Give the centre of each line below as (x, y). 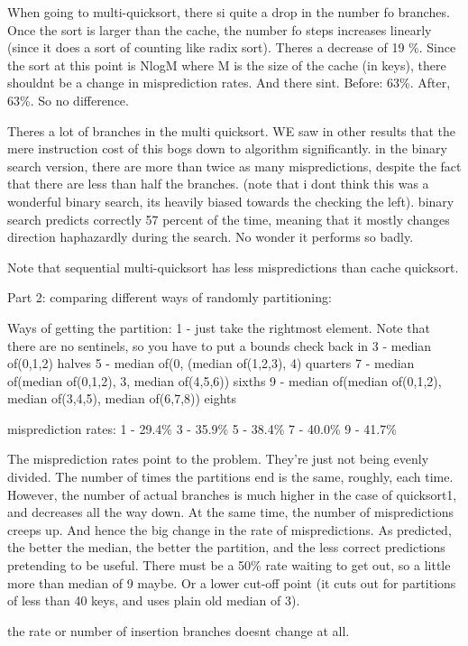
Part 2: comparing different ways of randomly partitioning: (170, 297)
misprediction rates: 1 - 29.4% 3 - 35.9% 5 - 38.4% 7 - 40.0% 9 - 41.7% (202, 428)
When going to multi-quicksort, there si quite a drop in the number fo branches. (229, 12)
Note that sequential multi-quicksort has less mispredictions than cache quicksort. (233, 267)
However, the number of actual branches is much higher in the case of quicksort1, (232, 494)
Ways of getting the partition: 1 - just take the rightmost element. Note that (219, 327)
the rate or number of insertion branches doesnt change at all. (179, 630)
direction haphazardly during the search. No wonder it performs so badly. (211, 237)
